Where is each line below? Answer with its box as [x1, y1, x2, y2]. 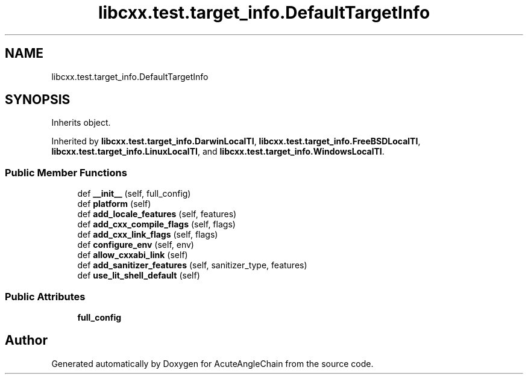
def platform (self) [77, 199, 151, 209]
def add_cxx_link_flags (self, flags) [77, 229, 218, 240]
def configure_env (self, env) [77, 239, 194, 250]
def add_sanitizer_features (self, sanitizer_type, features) [77, 260, 307, 271]
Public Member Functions [5, 166, 127, 179]
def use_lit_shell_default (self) [77, 270, 200, 281]
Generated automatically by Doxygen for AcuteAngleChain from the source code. [51, 358, 374, 369]
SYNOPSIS [5, 92, 71, 108]
